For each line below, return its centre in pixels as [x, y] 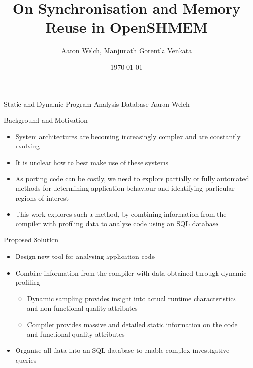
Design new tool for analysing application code [85, 256]
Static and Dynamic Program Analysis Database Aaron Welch [97, 103]
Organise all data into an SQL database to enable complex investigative [122, 350]
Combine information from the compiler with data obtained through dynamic [131, 272]
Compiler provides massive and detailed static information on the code [132, 324]
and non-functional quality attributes [82, 308]
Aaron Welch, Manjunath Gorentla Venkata [126, 50]
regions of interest [42, 197]
